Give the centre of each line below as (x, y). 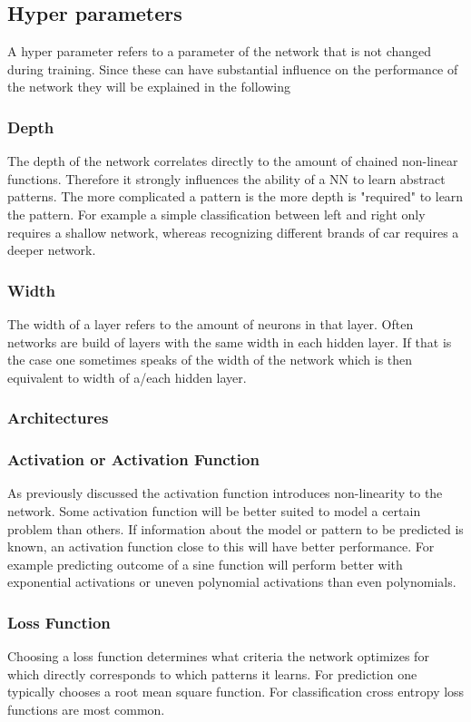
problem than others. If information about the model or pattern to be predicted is (235, 528)
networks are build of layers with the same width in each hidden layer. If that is (230, 341)
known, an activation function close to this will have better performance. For (221, 546)
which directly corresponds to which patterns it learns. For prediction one (212, 673)
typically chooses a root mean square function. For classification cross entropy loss (236, 692)
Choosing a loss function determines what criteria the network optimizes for (218, 656)
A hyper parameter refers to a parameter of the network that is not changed (220, 51)
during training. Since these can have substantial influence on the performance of (233, 68)
